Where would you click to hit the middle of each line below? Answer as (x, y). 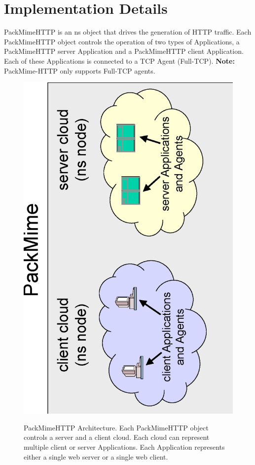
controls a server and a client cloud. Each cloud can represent (117, 437)
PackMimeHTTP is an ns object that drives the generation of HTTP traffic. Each (128, 32)
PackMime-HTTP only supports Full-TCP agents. (80, 70)
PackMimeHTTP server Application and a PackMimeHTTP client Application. (124, 51)
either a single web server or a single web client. (96, 456)
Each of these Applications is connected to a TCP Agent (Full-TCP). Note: (119, 60)
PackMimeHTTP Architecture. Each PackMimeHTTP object (116, 427)
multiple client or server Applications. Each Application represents (124, 446)
